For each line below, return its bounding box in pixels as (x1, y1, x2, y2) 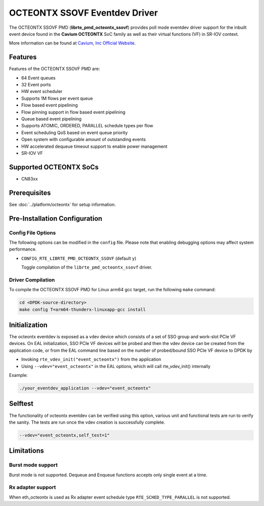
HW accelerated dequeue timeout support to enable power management (21, 143, 168, 149)
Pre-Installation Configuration (9, 214, 103, 223)
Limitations (9, 447, 44, 455)
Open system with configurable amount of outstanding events (21, 137, 146, 142)
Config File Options (9, 229, 56, 236)
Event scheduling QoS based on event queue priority (21, 130, 128, 136)
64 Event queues (21, 75, 56, 81)
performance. (9, 246, 37, 252)
